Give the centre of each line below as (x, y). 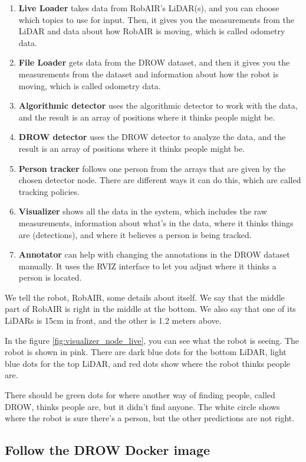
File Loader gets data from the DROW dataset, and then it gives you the (154, 62)
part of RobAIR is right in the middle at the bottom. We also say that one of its (150, 309)
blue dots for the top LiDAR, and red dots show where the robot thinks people (148, 363)
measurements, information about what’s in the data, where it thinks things (156, 222)
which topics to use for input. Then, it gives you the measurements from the (156, 19)
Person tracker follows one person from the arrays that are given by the (152, 168)
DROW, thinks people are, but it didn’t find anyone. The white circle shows (142, 406)
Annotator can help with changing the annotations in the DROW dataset (154, 254)
